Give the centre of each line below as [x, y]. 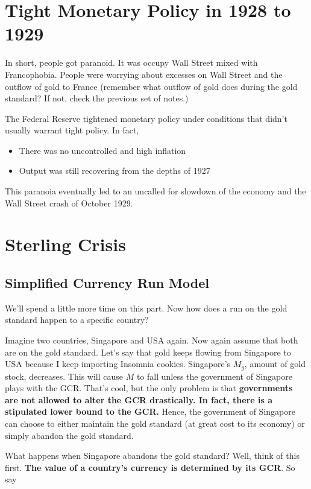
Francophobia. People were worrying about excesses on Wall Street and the [144, 74]
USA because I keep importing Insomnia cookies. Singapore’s [118, 364]
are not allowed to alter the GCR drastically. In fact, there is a [139, 399]
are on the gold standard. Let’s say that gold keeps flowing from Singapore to [148, 352]
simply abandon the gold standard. [69, 435]
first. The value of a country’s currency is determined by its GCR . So [150, 467]
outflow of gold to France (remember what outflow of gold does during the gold [151, 86]
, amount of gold [275, 364]
